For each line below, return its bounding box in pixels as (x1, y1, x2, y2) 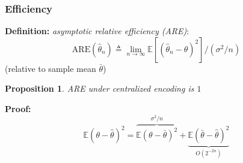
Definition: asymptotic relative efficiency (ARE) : (5, 25, 189, 37)
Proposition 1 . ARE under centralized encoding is (5, 82, 194, 95)
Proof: (5, 102, 31, 114)
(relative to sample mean (5, 62, 96, 74)
